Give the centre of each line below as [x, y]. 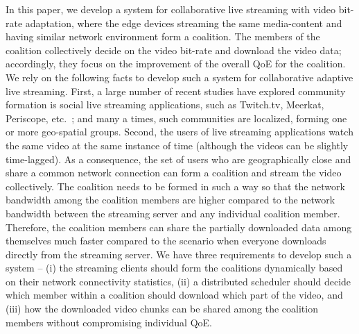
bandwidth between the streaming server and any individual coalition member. [173, 213]
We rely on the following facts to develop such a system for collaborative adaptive [179, 77]
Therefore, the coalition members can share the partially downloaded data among [179, 227]
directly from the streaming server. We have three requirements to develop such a [179, 254]
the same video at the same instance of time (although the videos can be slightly [177, 145]
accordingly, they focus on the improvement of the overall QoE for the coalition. [176, 64]
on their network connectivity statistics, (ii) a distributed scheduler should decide [178, 281]
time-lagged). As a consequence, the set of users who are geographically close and [178, 159]
